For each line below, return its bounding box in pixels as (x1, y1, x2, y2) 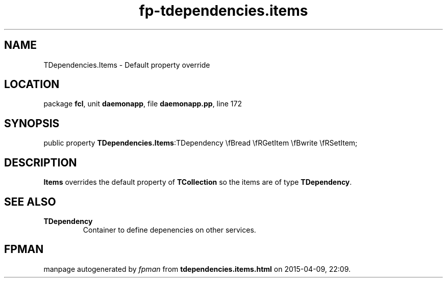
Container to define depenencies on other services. (83, 225, 256, 234)
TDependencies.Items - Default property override (43, 60, 210, 69)
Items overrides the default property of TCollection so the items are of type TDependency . (43, 178, 352, 187)
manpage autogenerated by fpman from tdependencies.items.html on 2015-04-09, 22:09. (43, 264, 351, 273)
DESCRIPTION (4, 156, 77, 169)
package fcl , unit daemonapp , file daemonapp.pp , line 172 (43, 99, 242, 108)
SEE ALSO (4, 195, 56, 208)
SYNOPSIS (4, 117, 60, 130)
